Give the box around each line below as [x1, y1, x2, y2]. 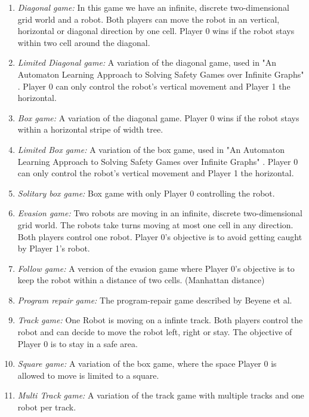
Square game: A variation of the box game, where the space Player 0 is [17, 357, 277, 370]
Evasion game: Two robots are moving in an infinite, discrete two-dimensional [17, 207, 302, 219]
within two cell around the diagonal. [17, 36, 150, 48]
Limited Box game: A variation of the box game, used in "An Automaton [17, 143, 285, 155]
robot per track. [17, 401, 76, 413]
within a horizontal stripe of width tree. [17, 123, 163, 136]
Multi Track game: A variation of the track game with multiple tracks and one [17, 389, 304, 401]
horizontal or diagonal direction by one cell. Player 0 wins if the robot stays [17, 24, 295, 37]
